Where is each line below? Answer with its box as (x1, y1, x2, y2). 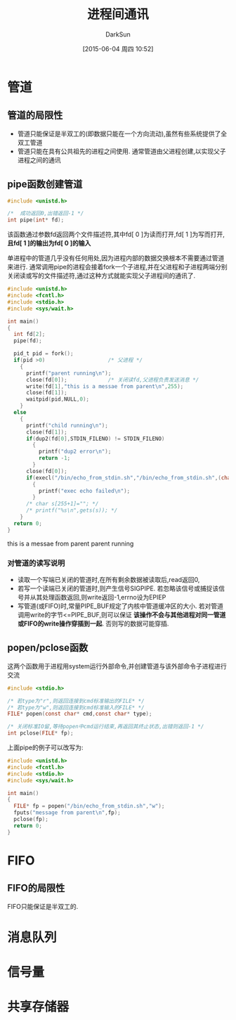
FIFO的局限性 (7, 882, 65, 894)
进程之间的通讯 (17, 155, 61, 164)
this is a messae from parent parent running (7, 539, 134, 548)
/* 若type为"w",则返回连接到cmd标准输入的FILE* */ (7, 704, 145, 711)
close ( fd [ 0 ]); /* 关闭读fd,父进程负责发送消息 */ (25, 376, 199, 383)
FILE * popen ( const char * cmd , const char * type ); (7, 711, 152, 718)
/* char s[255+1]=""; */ (25, 501, 99, 508)
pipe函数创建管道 (7, 179, 83, 191)
